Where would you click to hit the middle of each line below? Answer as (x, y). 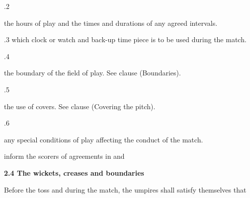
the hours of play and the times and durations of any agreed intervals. (111, 23)
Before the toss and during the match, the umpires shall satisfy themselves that (125, 189)
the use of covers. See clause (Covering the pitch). (80, 106)
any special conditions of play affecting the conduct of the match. (104, 139)
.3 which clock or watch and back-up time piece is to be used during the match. (125, 39)
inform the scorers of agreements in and (64, 156)
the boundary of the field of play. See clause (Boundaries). (92, 73)
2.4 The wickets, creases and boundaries (74, 172)
